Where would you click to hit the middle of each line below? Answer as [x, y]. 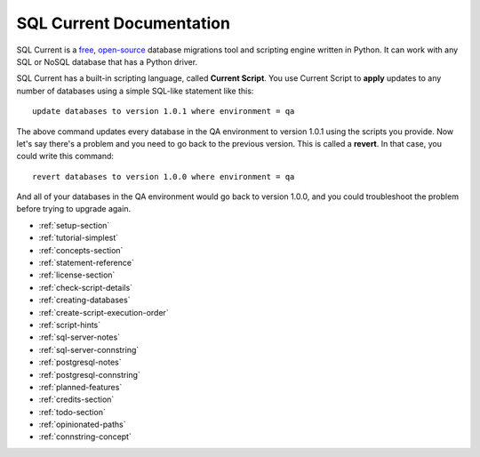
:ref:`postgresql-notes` [80, 362]
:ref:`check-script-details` [86, 287]
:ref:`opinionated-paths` [82, 425]
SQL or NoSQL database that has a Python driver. [107, 61]
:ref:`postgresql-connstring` [90, 374]
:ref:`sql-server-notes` [79, 337]
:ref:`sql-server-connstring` [89, 349]
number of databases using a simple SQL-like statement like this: [135, 91]
